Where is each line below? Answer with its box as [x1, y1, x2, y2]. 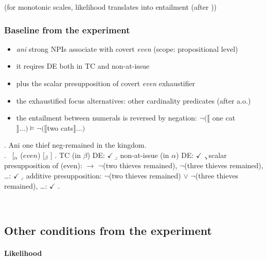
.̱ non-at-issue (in [115, 149, 169, 160]
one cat [212, 112, 236, 123]
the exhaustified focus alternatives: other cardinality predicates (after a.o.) [16, 95, 251, 106]
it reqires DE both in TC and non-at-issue [16, 61, 150, 71]
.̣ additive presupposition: [22, 170, 102, 181]
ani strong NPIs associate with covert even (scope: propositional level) [16, 43, 238, 54]
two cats [47, 122, 74, 133]
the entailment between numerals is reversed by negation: [16, 112, 197, 123]
